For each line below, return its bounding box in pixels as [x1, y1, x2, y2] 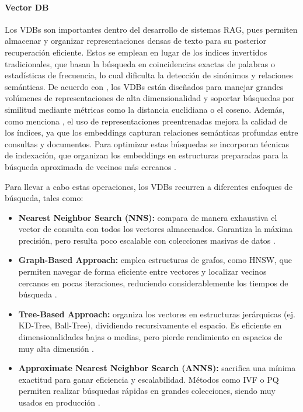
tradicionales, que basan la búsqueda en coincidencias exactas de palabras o [5, 57, 275, 70]
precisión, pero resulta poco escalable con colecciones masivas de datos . [18, 234, 276, 246]
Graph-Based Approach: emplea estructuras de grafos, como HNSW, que [18, 254, 292, 266]
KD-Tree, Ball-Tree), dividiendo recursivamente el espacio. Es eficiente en [18, 319, 282, 331]
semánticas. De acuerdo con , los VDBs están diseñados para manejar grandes [5, 80, 284, 92]
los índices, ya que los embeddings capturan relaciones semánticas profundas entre [5, 126, 298, 139]
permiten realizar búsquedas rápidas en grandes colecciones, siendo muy [18, 385, 276, 397]
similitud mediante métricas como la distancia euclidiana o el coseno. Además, [5, 103, 285, 115]
